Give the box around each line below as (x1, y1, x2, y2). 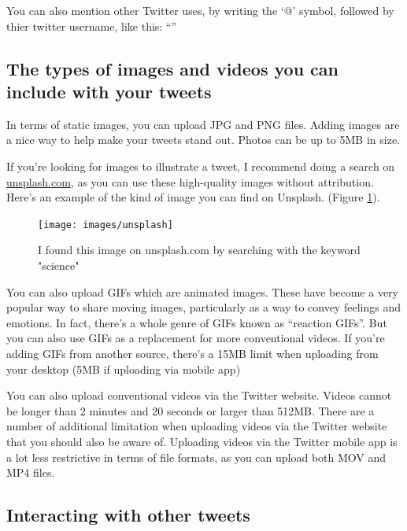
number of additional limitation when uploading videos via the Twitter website (6, 418, 387, 434)
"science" (38, 257, 80, 273)
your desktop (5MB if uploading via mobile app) (6, 360, 241, 377)
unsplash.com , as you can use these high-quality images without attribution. (6, 173, 374, 190)
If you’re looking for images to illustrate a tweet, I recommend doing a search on (6, 157, 395, 174)
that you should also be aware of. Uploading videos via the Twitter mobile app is (6, 433, 398, 449)
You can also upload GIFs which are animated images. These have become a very (6, 283, 399, 300)
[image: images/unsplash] (38, 219, 173, 230)
